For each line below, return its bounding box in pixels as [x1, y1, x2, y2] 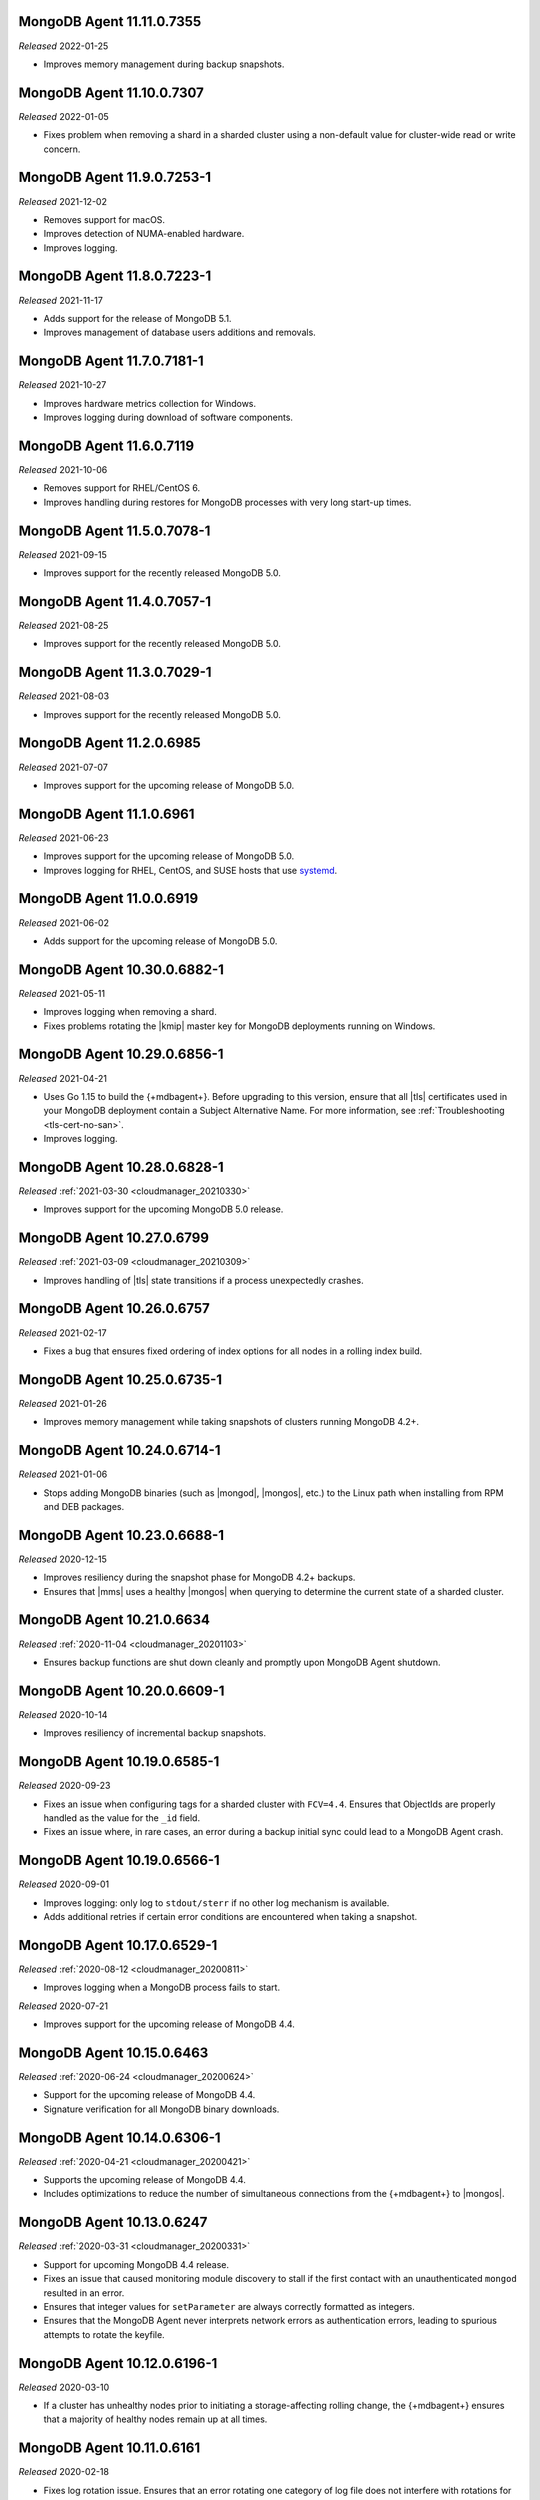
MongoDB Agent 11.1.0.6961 [18, 805, 195, 822]
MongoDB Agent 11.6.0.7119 [18, 437, 195, 454]
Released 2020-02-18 [18, 2466, 110, 2478]
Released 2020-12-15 [18, 1553, 107, 1565]
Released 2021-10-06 [18, 463, 108, 475]
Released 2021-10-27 [18, 379, 107, 391]
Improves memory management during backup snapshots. [43, 58, 285, 70]
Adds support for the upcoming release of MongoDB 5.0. [43, 935, 278, 947]
